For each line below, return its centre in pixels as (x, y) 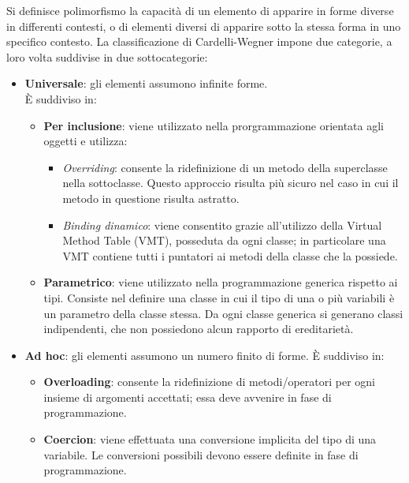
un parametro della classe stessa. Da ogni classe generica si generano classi (223, 313)
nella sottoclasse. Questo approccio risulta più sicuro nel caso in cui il (231, 183)
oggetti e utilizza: (86, 141)
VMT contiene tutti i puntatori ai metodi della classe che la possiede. (230, 255)
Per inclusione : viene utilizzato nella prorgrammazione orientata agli (214, 125)
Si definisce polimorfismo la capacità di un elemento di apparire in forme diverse (200, 10)
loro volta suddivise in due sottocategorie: (107, 56)
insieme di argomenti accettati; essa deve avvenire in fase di (188, 397)
